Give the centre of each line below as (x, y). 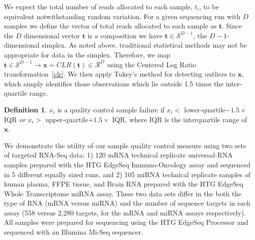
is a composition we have (125, 35)
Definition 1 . (26, 109)
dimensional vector (52, 35)
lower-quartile (205, 109)
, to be (209, 6)
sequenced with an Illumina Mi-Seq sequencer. (73, 232)
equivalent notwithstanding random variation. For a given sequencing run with (122, 16)
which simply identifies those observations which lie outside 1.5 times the (114, 83)
